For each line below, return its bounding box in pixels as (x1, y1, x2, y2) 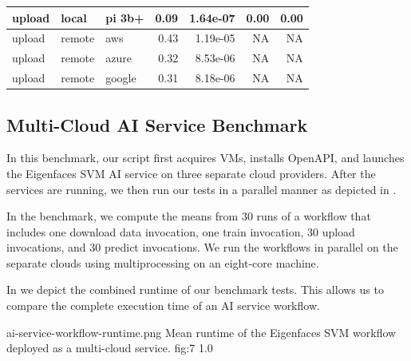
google (105, 69, 136, 86)
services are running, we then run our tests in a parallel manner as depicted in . (6, 180, 397, 197)
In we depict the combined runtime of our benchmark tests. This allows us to (6, 281, 384, 298)
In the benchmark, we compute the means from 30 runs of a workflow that (6, 208, 371, 224)
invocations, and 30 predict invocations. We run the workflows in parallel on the (6, 239, 398, 256)
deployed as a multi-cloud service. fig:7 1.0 (6, 339, 213, 356)
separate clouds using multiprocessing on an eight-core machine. (6, 254, 319, 271)
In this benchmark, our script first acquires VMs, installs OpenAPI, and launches (6, 149, 405, 166)
